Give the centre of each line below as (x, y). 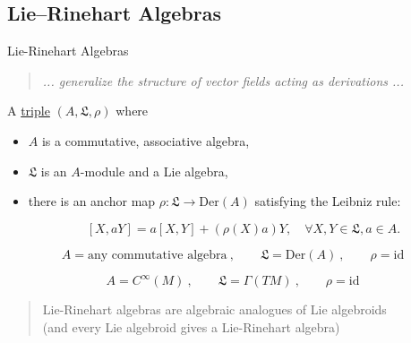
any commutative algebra (157, 255)
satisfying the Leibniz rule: (328, 201)
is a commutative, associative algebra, (146, 140)
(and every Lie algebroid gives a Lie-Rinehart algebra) (191, 326)
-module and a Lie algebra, (154, 171)
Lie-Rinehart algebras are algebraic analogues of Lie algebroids (214, 309)
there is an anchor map (92, 201)
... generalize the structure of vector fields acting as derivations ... (223, 80)
